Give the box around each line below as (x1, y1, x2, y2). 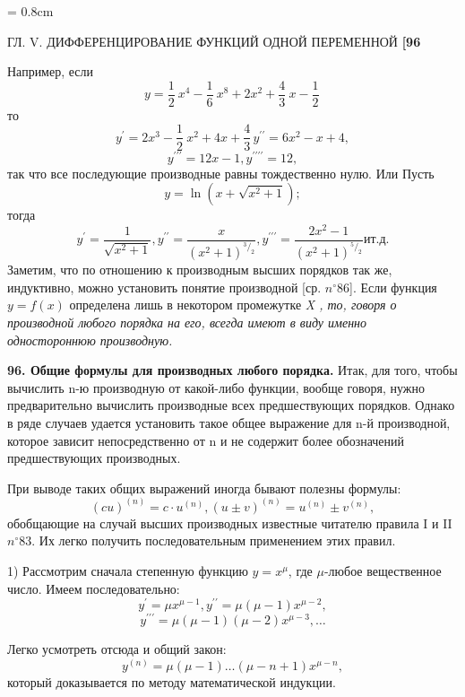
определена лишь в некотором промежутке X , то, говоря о (69, 295, 397, 314)
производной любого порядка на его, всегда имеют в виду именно (7, 313, 367, 332)
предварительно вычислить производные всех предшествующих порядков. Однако (7, 396, 455, 414)
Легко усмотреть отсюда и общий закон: (7, 640, 227, 658)
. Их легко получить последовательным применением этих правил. (31, 531, 396, 550)
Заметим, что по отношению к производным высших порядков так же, (7, 260, 392, 279)
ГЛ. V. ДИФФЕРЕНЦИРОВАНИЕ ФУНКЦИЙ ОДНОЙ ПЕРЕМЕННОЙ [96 (7, 31, 421, 50)
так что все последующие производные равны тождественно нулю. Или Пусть (7, 163, 435, 182)
